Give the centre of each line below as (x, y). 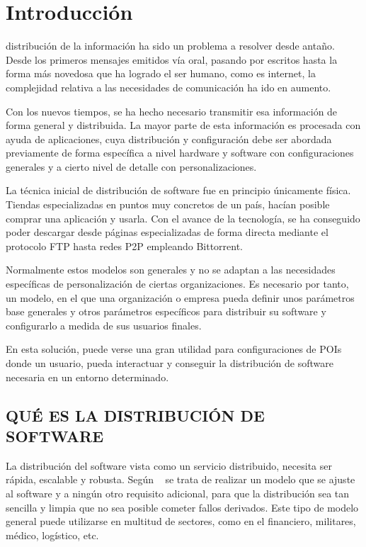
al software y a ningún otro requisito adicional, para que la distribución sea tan (178, 493)
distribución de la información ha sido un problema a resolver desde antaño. (170, 46)
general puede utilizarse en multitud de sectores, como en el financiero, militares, (181, 521)
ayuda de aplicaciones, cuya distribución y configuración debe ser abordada (169, 139)
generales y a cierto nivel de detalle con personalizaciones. (131, 166)
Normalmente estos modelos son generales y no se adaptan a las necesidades (171, 270)
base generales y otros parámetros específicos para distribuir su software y (166, 311)
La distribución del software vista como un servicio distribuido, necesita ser (169, 465)
